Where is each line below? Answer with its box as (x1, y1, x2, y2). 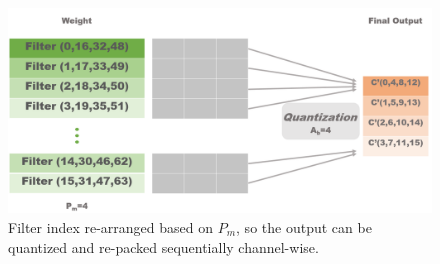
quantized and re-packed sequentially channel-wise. (8, 236, 319, 257)
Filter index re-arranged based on (8, 216, 214, 237)
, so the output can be (236, 216, 372, 237)
